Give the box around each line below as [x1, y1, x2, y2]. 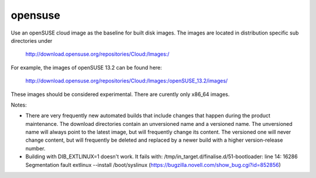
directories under [11, 37, 53, 44]
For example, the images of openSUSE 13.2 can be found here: [11, 64, 162, 71]
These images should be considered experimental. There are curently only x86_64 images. [11, 91, 230, 98]
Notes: [11, 101, 27, 108]
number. [25, 145, 46, 152]
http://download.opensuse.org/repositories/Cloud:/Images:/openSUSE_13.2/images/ [25, 77, 228, 84]
